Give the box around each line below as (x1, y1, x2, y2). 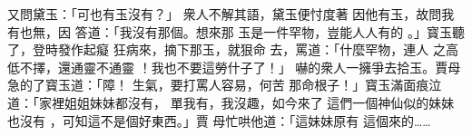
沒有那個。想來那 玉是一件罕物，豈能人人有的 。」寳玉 (132, 22, 452, 41)
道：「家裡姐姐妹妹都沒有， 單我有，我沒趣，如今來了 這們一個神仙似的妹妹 (7, 92, 455, 112)
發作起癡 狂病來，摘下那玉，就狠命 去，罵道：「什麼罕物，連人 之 (57, 40, 446, 59)
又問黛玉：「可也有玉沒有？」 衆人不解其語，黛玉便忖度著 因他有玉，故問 (7, 5, 442, 23)
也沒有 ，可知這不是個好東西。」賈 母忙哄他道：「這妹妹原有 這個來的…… (7, 111, 431, 130)
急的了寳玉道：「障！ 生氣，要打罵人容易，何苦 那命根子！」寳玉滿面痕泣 (7, 75, 442, 94)
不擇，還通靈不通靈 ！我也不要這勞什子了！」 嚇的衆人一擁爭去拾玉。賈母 (19, 57, 461, 76)
